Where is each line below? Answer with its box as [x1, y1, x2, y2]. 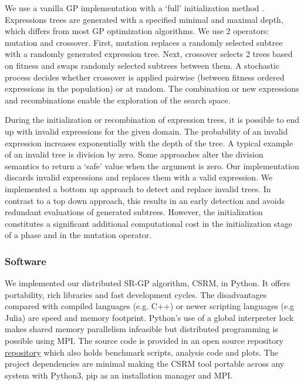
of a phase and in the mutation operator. [5, 229, 152, 241]
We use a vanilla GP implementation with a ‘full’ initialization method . [5, 2, 265, 14]
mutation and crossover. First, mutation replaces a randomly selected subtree [5, 36, 283, 48]
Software [5, 253, 46, 268]
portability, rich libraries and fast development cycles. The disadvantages [5, 288, 267, 300]
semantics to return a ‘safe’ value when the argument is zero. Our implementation [5, 159, 299, 172]
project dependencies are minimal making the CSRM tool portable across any [5, 357, 285, 370]
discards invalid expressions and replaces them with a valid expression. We [5, 171, 273, 183]
